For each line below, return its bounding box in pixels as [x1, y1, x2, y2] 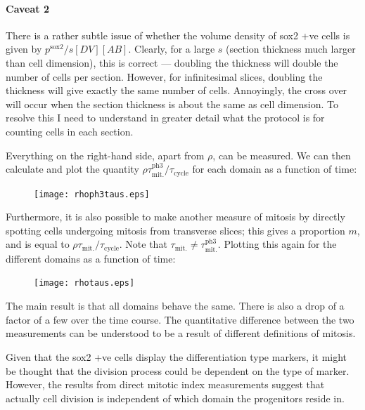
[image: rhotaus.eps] [34, 278, 135, 289]
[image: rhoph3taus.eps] [34, 189, 150, 199]
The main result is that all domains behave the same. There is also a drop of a [6, 298, 345, 313]
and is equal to [6, 237, 70, 251]
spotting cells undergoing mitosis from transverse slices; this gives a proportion [6, 223, 345, 237]
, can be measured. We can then [212, 147, 351, 162]
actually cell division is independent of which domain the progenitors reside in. [6, 390, 345, 405]
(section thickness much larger [226, 41, 356, 56]
